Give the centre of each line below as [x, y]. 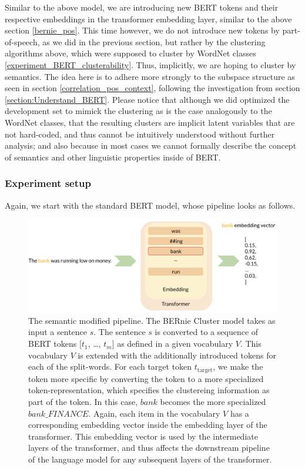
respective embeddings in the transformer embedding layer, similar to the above [148, 19]
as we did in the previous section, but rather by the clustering [154, 41]
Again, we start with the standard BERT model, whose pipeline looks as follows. [150, 205]
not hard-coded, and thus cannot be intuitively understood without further [140, 134]
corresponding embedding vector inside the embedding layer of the [148, 425]
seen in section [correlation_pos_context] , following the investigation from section [152, 88]
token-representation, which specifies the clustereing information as [149, 390]
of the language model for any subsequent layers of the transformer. [150, 459]
